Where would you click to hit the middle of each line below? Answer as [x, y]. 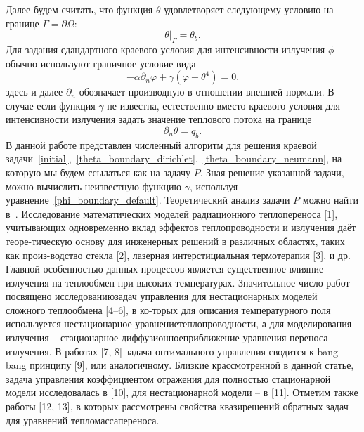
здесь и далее [34, 92]
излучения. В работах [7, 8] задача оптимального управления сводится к [160, 351]
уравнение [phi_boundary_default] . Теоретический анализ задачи [148, 200]
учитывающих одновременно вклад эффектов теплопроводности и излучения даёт [181, 227]
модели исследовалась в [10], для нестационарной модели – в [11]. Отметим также [182, 392]
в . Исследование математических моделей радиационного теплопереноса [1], [172, 213]
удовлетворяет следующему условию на [249, 9]
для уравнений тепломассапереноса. [83, 420]
